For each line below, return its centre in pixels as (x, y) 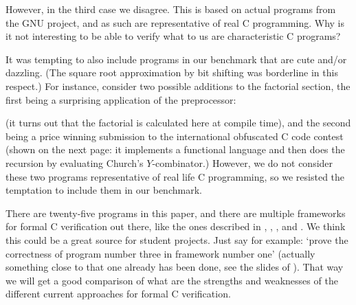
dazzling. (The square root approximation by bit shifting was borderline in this (172, 72)
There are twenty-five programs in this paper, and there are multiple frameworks (176, 213)
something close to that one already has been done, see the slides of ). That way (175, 267)
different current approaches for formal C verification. (118, 294)
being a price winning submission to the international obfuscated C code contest (175, 136)
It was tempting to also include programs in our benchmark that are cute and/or (176, 59)
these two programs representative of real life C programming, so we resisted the (175, 176)
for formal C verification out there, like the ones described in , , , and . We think (176, 226)
